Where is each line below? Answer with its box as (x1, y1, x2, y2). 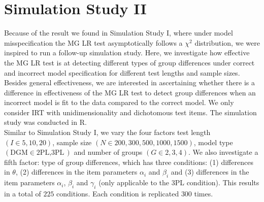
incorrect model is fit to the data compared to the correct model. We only (4, 97, 234, 108)
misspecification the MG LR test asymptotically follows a (4, 37, 183, 48)
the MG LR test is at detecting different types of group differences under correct (4, 57, 255, 68)
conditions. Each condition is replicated (56, 188, 179, 199)
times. (194, 188, 213, 199)
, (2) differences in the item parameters (15, 166, 138, 177)
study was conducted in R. (4, 117, 87, 127)
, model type (193, 137, 233, 147)
